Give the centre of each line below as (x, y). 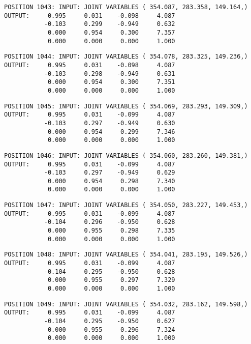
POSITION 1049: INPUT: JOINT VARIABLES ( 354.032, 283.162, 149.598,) (126, 304)
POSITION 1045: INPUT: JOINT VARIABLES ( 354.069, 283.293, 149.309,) (126, 106)
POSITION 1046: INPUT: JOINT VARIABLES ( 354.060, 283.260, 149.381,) (126, 155)
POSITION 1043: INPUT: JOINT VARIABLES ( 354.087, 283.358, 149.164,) (126, 7)
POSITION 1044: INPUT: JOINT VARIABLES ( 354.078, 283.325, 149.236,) (126, 57)
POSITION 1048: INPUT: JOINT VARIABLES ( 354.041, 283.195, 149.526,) (126, 255)
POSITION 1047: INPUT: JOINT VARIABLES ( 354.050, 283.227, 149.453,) (126, 205)
